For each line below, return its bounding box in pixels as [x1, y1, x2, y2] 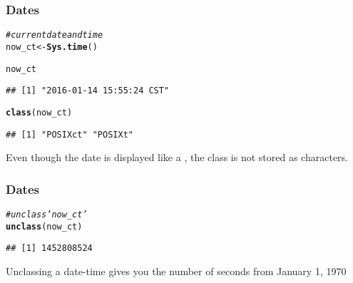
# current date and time [6, 30, 103, 41]
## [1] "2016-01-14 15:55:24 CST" [6, 86, 170, 96]
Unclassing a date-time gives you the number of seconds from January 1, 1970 [6, 263, 347, 278]
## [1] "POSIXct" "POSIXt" [6, 129, 133, 140]
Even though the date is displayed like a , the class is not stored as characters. [6, 150, 348, 165]
